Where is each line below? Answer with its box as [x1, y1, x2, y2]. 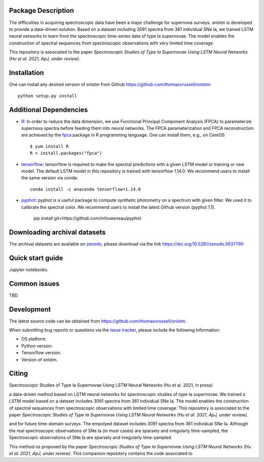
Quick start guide [9, 254, 63, 262]
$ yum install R [30, 144, 69, 149]
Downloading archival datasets [9, 228, 106, 236]
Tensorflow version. [21, 350, 62, 356]
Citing [9, 369, 28, 378]
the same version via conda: [21, 175, 78, 181]
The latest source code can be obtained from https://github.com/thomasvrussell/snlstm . [9, 318, 187, 324]
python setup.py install [18, 93, 77, 98]
